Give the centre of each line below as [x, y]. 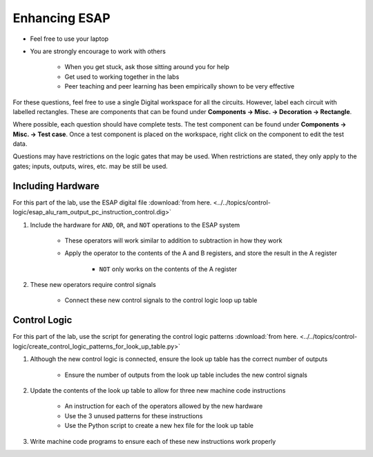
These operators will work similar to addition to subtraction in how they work [173, 240]
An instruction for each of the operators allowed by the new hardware [164, 406]
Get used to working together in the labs [122, 77]
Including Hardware [56, 186]
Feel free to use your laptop [69, 39]
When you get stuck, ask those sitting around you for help [147, 67]
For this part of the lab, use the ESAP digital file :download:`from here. [112, 202]
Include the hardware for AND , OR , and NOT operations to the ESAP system [135, 225]
